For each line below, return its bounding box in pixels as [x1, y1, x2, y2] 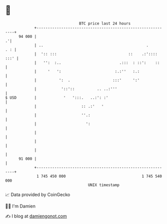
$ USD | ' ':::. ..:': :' [5, 95, 108, 100]
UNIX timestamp [87, 182, 120, 188]
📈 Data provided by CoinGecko [5, 192, 70, 198]
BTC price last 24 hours [79, 21, 131, 26]
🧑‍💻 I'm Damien [5, 203, 36, 209]
